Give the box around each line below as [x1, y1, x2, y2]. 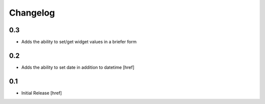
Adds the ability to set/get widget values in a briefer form [21, 39, 137, 45]
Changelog [9, 7, 55, 18]
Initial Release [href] [21, 90, 62, 96]
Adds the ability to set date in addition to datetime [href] [21, 64, 134, 70]
